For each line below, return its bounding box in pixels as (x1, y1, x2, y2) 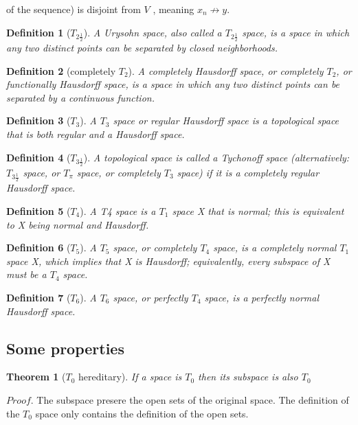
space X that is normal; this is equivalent (172, 204, 344, 218)
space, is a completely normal (213, 240, 337, 255)
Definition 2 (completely (6, 63, 116, 78)
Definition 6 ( (6, 240, 71, 255)
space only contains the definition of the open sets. (35, 406, 249, 420)
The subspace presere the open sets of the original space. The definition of (36, 392, 349, 406)
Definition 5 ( (6, 204, 71, 218)
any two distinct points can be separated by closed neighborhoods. (6, 41, 278, 55)
